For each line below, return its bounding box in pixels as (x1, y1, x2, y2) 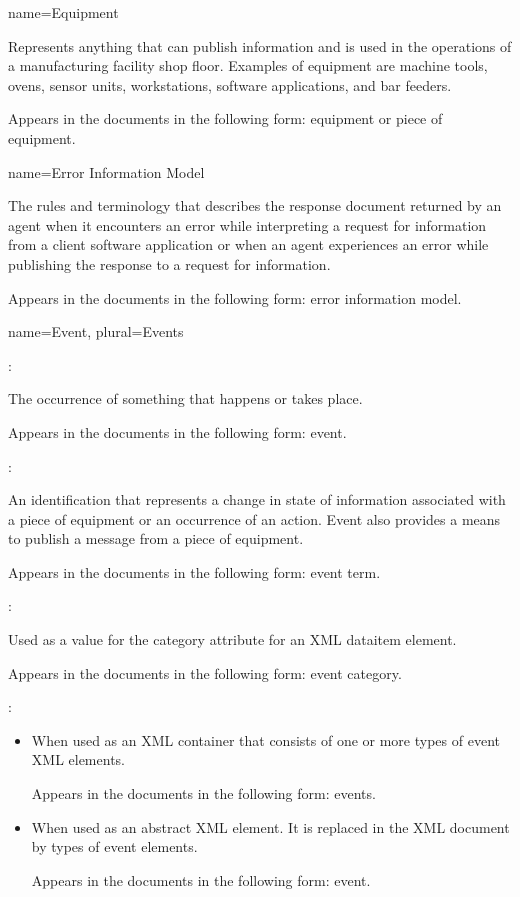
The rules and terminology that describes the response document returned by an (8, 195, 502, 216)
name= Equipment (8, 2, 119, 22)
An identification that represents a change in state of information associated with (8, 489, 506, 510)
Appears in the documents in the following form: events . (31, 783, 376, 804)
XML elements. (31, 749, 125, 770)
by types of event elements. (31, 836, 198, 857)
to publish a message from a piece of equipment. (8, 528, 304, 549)
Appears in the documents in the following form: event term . (8, 561, 381, 582)
